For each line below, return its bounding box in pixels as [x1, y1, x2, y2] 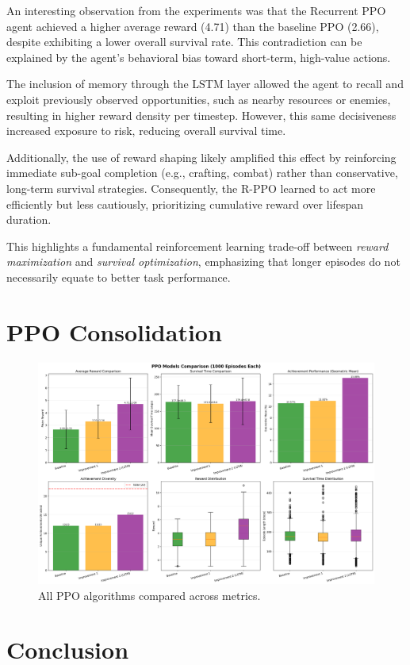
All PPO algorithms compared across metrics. [38, 586, 261, 603]
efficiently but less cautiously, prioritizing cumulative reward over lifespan [6, 195, 364, 212]
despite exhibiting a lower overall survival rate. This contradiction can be [6, 33, 362, 50]
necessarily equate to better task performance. [6, 268, 231, 285]
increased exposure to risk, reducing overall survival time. [6, 122, 286, 139]
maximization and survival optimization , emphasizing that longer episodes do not [6, 253, 400, 270]
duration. [6, 211, 52, 228]
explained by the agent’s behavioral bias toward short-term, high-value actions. [6, 48, 391, 65]
